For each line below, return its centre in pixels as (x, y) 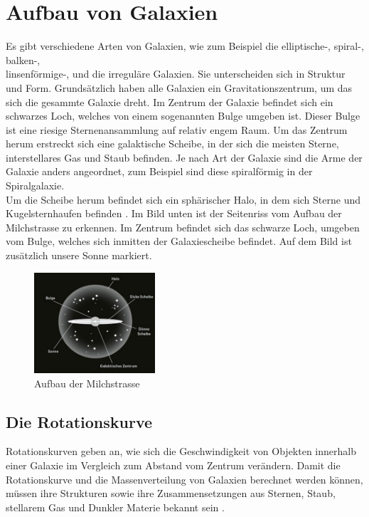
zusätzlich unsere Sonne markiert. (79, 255)
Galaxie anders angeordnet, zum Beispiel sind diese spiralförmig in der (159, 171)
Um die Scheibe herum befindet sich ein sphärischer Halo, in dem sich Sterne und (183, 199)
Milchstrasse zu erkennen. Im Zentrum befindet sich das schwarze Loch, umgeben (183, 227)
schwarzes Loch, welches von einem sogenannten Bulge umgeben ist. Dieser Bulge (183, 116)
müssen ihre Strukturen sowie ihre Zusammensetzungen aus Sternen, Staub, (171, 493)
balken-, (23, 59)
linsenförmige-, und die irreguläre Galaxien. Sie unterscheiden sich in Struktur (176, 74)
